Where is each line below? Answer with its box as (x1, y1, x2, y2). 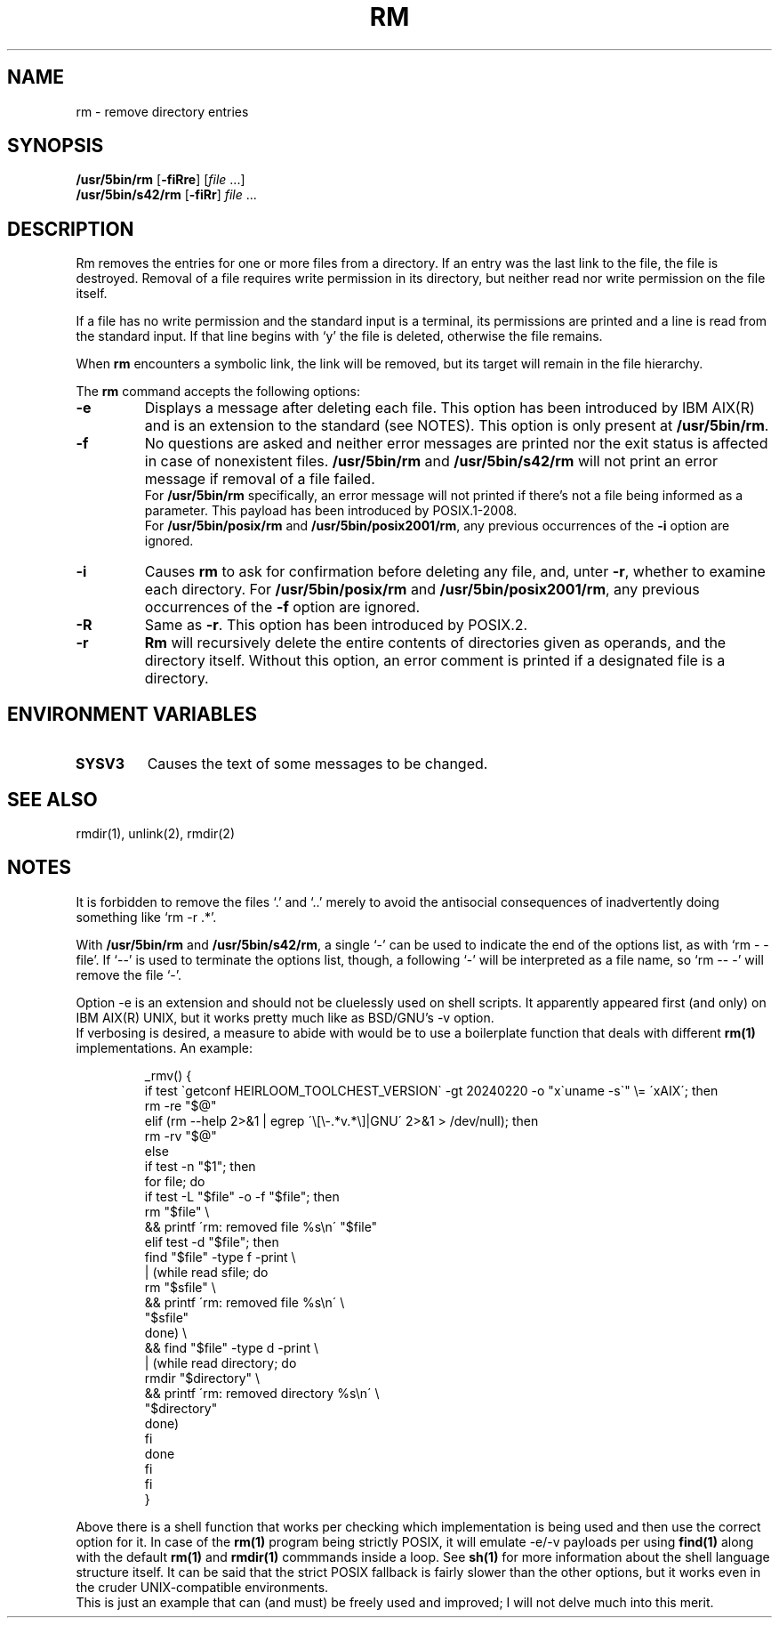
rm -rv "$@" (144, 1128, 217, 1144)
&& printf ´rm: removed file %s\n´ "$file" (144, 1218, 378, 1234)
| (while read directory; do (144, 1354, 297, 1370)
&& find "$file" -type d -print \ (144, 1339, 318, 1355)
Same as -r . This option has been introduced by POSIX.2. (144, 616, 528, 635)
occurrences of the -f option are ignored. (144, 598, 421, 617)
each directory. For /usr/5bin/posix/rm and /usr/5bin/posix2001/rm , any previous (144, 580, 700, 599)
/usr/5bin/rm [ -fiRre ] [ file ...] (76, 172, 245, 188)
